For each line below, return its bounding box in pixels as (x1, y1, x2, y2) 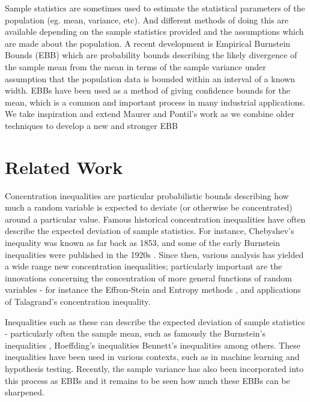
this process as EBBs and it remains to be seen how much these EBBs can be (5, 374, 290, 386)
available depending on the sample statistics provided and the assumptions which (5, 25, 304, 38)
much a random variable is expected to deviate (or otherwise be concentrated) (5, 201, 293, 214)
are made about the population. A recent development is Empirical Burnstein (5, 37, 291, 49)
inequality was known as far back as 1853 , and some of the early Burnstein (5, 236, 281, 249)
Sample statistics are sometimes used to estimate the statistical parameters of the (5, 2, 305, 14)
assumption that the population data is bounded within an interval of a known (5, 72, 295, 85)
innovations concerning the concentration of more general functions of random (5, 271, 292, 284)
